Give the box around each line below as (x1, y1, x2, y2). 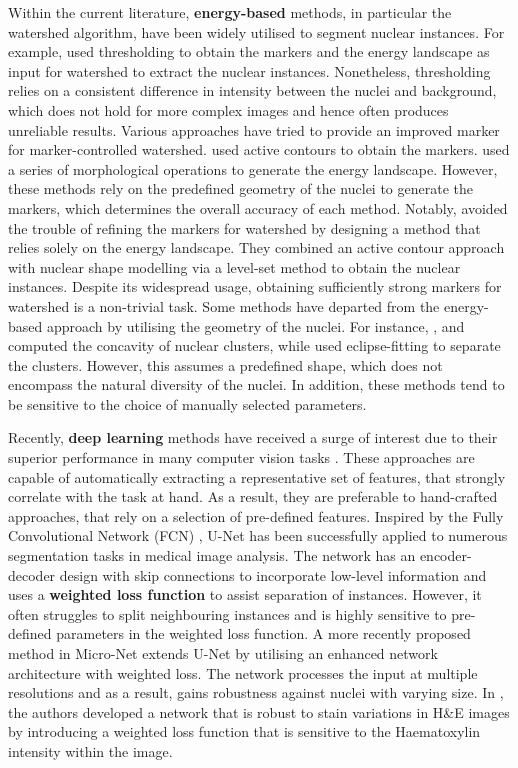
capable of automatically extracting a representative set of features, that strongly (8, 466, 506, 487)
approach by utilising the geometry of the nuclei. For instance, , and (46, 315, 465, 336)
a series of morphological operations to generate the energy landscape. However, (8, 158, 498, 179)
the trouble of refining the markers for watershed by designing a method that (8, 217, 481, 238)
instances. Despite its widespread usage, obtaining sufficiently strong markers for (8, 276, 502, 297)
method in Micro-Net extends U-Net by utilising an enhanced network (8, 643, 438, 663)
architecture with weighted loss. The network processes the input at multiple (8, 662, 478, 683)
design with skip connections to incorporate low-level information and (59, 564, 487, 585)
